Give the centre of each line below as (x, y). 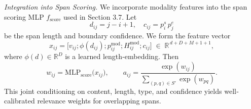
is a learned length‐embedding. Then (122, 56)
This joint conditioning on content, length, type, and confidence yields (113, 91)
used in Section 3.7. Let (100, 16)
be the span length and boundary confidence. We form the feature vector (117, 36)
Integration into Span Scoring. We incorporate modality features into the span (126, 7)
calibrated (20, 101)
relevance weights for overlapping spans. (99, 101)
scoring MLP (24, 16)
